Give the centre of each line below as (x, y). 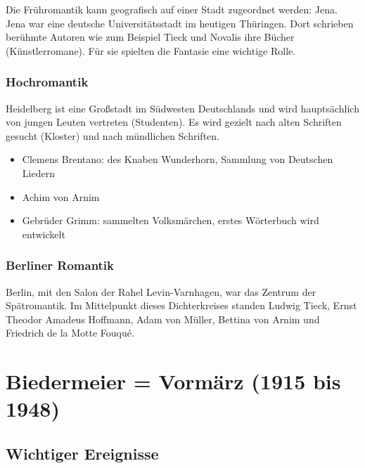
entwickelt (44, 234)
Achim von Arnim (61, 196)
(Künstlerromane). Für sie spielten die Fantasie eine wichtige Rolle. (151, 50)
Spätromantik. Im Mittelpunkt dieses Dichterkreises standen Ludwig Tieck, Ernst (181, 305)
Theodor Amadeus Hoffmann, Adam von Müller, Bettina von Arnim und (163, 319)
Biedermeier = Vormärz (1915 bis (173, 381)
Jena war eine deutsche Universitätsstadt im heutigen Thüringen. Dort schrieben (180, 23)
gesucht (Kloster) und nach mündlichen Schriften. (113, 135)
